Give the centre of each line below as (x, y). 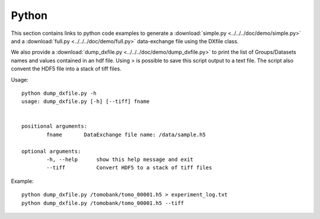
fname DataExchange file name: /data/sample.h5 (126, 134)
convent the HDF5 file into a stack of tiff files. (66, 69)
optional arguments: (51, 151)
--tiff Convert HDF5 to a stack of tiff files (129, 168)
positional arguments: (55, 126)
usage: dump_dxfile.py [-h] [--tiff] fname (86, 102)
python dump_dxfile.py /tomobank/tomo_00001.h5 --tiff (103, 203)
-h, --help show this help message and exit (120, 160)
